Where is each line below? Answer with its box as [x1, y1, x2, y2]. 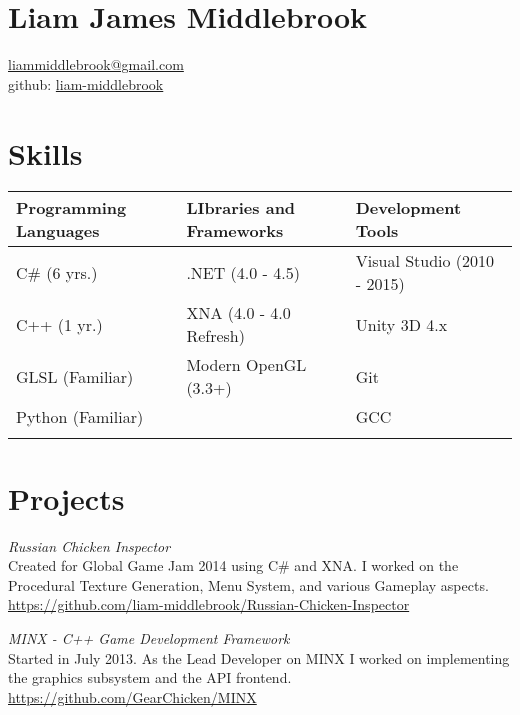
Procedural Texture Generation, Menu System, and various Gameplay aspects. [8, 574, 489, 595]
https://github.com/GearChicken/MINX [8, 686, 257, 707]
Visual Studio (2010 [355, 249, 495, 273]
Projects [8, 477, 125, 518]
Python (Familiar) [16, 405, 144, 429]
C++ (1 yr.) [16, 312, 103, 336]
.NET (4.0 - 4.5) [186, 260, 300, 284]
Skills [8, 132, 83, 173]
